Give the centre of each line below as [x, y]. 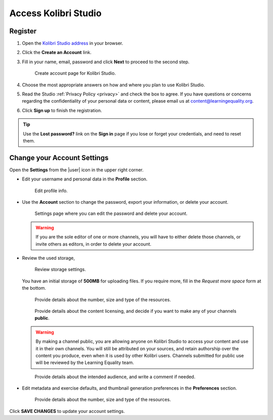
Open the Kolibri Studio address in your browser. [73, 43]
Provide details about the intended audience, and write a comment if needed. [115, 377]
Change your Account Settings [59, 157]
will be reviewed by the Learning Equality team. [85, 363]
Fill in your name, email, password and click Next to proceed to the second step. [106, 62]
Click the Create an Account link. [57, 53]
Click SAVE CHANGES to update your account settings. [67, 411]
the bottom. [34, 288]
